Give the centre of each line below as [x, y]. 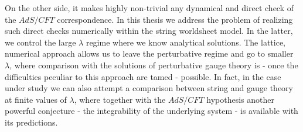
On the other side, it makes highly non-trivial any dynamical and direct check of [149, 8]
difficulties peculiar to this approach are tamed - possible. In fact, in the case [143, 76]
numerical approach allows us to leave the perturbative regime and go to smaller [149, 53]
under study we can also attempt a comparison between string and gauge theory [149, 88]
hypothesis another [240, 99]
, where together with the [120, 99]
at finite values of [36, 99]
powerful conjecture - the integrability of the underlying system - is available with [151, 111]
